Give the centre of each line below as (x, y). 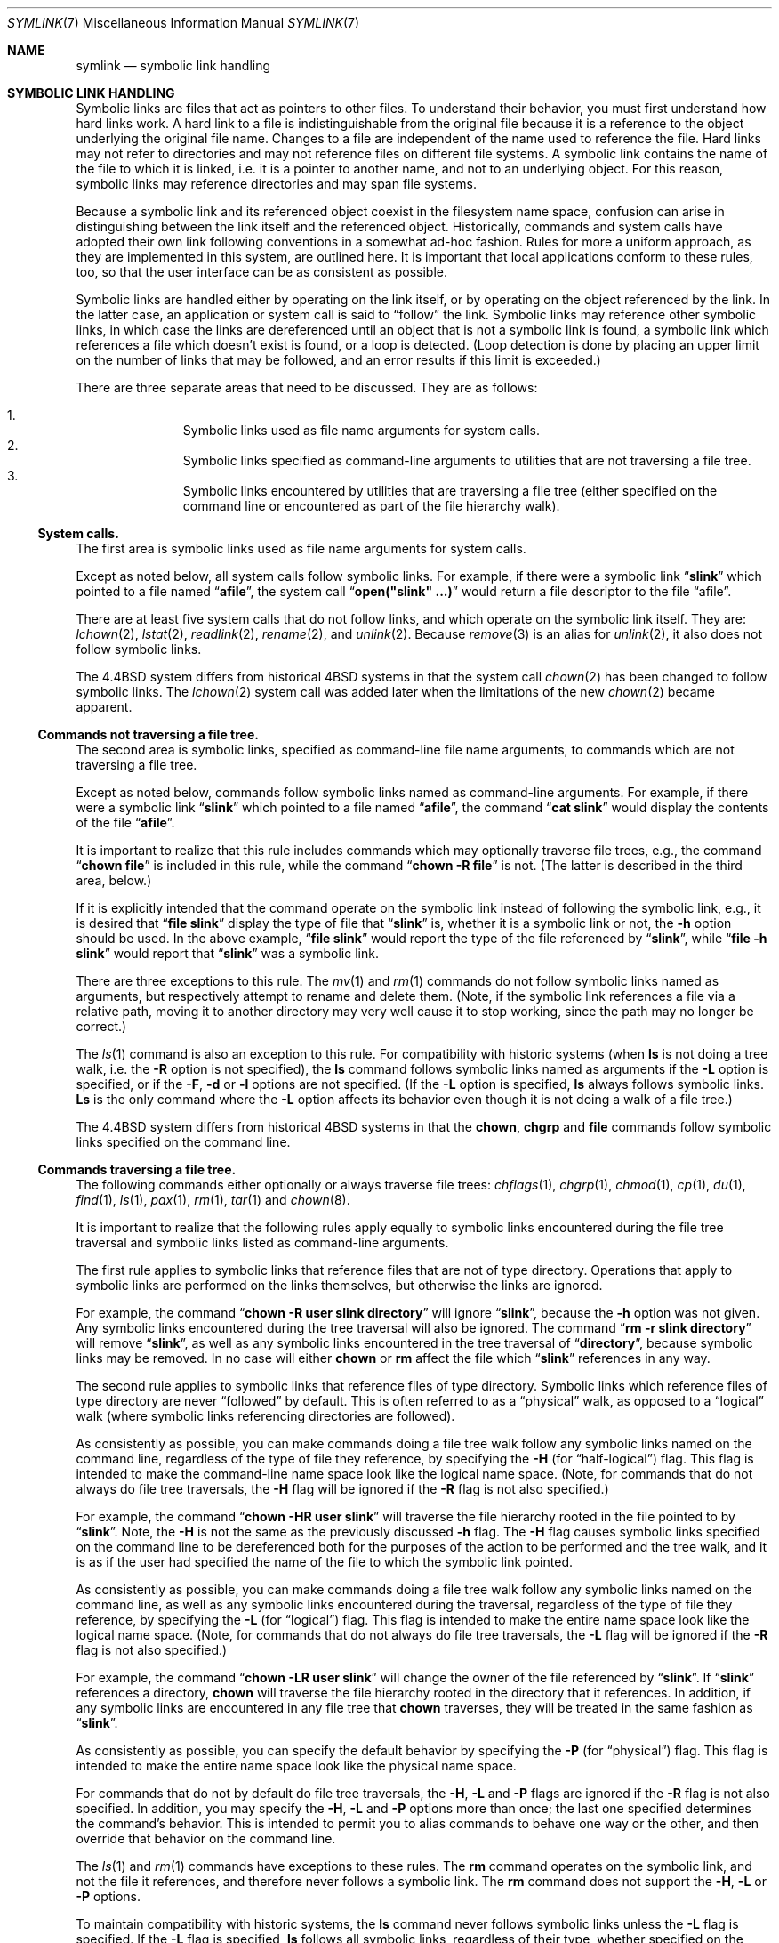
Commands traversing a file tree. (137, 1169)
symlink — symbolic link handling (173, 65)
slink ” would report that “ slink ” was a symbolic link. (227, 953)
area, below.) (114, 880)
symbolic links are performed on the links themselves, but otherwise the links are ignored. (339, 1285)
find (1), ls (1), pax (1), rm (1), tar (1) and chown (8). (213, 1200)
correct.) (101, 1026)
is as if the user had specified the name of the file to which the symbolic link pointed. (324, 1562)
